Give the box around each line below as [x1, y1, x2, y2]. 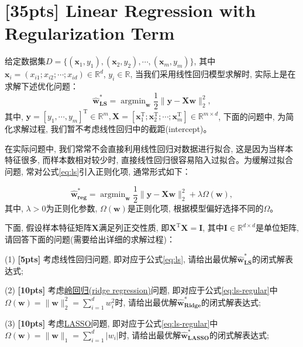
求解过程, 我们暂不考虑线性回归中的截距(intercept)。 [12, 123, 212, 135]
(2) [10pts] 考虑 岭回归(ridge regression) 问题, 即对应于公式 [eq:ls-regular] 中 [5, 284, 278, 296]
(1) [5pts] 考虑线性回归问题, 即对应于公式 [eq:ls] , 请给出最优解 [5, 253, 237, 265]
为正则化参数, [46, 202, 98, 214]
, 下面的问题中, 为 [218, 110, 286, 122]
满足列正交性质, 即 [98, 221, 170, 234]
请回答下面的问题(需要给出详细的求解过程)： [5, 233, 175, 245]
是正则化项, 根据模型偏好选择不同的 [127, 202, 264, 214]
